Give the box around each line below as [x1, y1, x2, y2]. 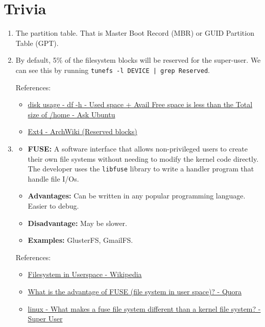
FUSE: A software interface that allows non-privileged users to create [28, 143, 248, 154]
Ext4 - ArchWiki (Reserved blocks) [28, 126, 137, 137]
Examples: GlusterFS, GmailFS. [28, 235, 133, 245]
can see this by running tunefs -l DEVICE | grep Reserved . [15, 64, 210, 75]
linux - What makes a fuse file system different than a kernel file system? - [28, 303, 261, 314]
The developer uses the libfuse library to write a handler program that [28, 163, 254, 174]
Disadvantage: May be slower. [28, 217, 127, 228]
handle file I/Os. [28, 173, 79, 184]
